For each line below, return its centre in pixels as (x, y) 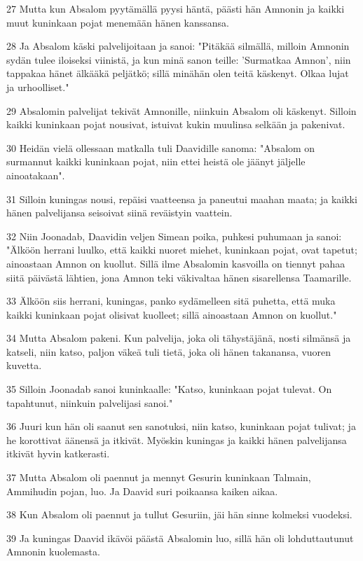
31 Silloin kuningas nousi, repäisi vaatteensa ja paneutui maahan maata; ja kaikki (182, 199)
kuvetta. (24, 365)
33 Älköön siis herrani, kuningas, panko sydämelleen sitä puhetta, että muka (171, 301)
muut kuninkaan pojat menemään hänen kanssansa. (118, 22)
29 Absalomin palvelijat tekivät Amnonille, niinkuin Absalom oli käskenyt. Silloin (181, 110)
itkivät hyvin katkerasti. (58, 453)
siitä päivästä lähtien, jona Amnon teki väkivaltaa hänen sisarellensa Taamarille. (179, 277)
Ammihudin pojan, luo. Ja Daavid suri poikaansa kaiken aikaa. (142, 491)
